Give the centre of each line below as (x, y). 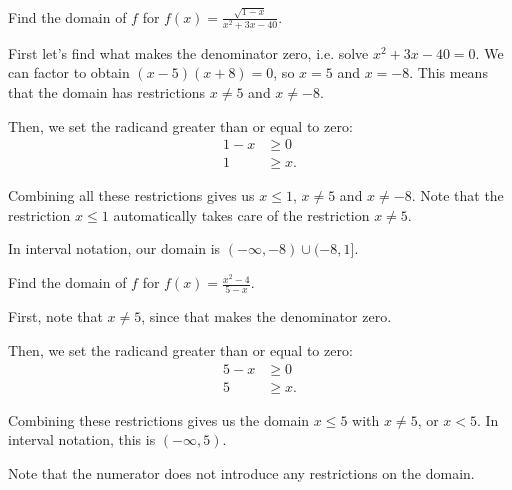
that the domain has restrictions (107, 92)
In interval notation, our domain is (114, 248)
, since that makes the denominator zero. (266, 316)
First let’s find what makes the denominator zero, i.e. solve (188, 52)
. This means (448, 72)
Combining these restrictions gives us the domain (159, 419)
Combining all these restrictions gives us (131, 195)
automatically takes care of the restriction (241, 214)
